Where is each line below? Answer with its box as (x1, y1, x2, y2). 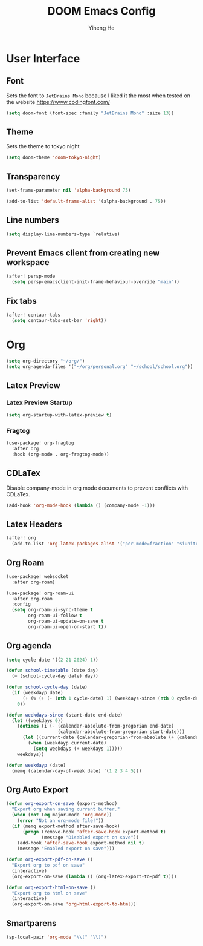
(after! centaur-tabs (6, 312, 61, 318)
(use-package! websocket (6, 573, 69, 579)
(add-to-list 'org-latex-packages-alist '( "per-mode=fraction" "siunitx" (11, 540, 201, 547)
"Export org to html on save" (11, 890, 88, 896)
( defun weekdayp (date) (6, 762, 66, 768)
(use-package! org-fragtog (6, 440, 74, 446)
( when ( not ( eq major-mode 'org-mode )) (11, 812, 112, 818)
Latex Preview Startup (6, 398, 72, 407)
